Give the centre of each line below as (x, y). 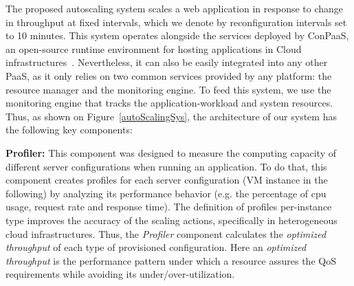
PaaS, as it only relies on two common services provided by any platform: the (169, 75)
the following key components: (69, 130)
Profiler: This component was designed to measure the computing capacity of (171, 152)
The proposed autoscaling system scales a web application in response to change (175, 8)
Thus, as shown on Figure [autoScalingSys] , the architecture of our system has (171, 116)
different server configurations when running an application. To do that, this (166, 166)
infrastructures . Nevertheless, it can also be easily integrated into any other (167, 62)
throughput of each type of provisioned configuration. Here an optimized (156, 247)
